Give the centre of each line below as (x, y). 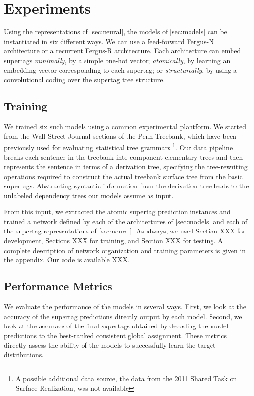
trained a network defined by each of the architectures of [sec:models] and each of (126, 221)
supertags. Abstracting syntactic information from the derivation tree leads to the (127, 186)
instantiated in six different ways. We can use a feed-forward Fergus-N (109, 41)
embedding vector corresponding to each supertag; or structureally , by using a (120, 70)
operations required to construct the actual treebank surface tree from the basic (123, 176)
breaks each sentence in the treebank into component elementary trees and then (124, 157)
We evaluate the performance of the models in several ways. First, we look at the (125, 307)
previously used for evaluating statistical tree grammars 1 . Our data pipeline (118, 147)
